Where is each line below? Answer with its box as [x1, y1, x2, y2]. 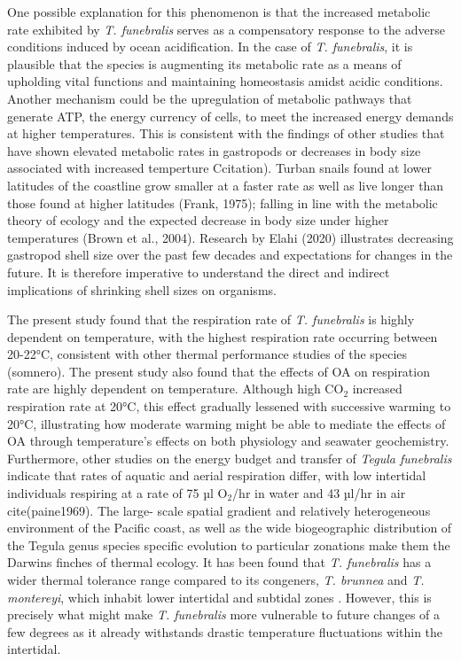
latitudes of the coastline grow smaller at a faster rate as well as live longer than [7, 175, 444, 194]
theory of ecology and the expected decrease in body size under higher [7, 211, 389, 229]
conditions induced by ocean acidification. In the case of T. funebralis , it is [7, 37, 413, 56]
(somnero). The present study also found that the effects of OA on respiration [7, 362, 430, 380]
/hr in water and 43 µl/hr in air [232, 484, 406, 502]
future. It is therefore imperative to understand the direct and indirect [7, 262, 390, 281]
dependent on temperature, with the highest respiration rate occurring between [7, 327, 438, 346]
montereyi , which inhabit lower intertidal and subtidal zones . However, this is [7, 587, 432, 606]
